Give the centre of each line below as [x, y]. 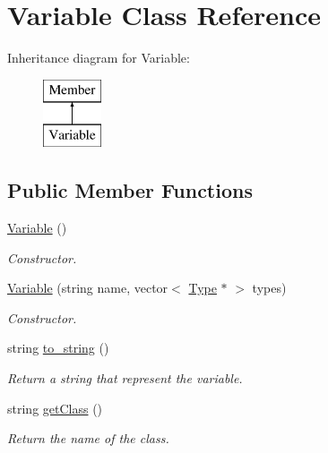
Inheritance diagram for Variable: [99, 58]
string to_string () [58, 348]
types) [269, 288]
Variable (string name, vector [88, 288]
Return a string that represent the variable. [125, 378]
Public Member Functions [130, 190]
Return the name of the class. [88, 438]
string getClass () [55, 408]
